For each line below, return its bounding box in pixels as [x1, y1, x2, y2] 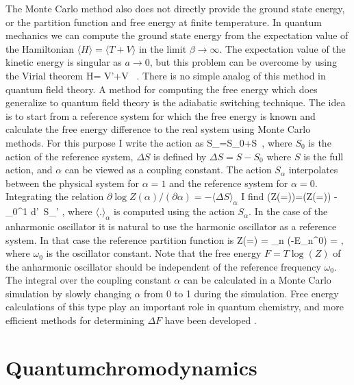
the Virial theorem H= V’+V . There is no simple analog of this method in [5, 68, 326, 82]
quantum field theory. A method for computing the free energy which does [5, 82, 318, 96]
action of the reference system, [5, 149, 134, 163]
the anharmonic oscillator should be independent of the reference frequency [5, 259, 321, 273]
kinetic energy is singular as [5, 55, 122, 69]
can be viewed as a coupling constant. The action [64, 162, 272, 177]
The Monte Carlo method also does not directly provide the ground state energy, [5, 1, 345, 15]
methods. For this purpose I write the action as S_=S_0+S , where [5, 135, 292, 149]
